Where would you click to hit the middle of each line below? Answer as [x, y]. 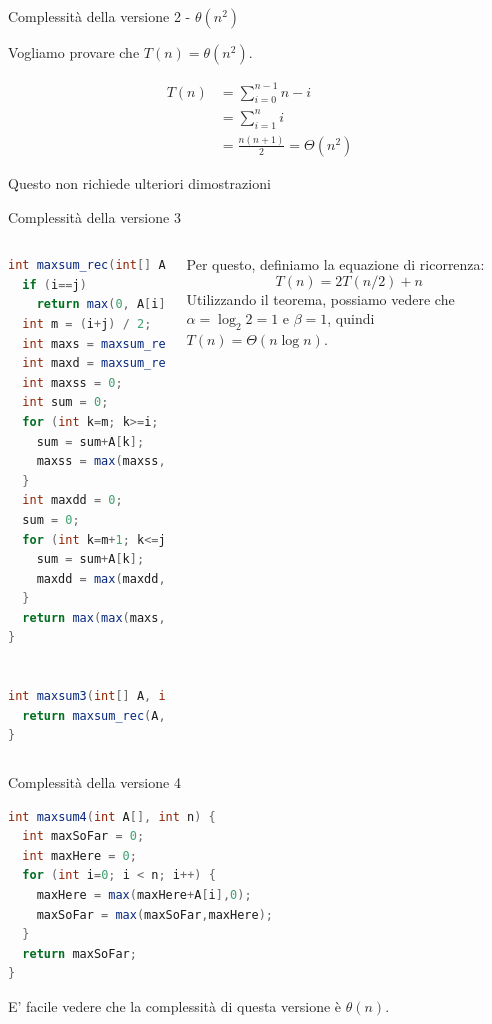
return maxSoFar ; [79, 953]
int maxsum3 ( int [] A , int [94, 696]
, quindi [351, 318]
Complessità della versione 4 [94, 782]
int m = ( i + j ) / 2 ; [87, 323]
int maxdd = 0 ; [72, 500]
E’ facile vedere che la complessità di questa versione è [175, 1005]
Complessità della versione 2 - [99, 16]
